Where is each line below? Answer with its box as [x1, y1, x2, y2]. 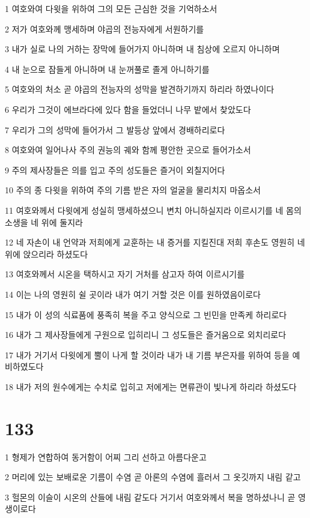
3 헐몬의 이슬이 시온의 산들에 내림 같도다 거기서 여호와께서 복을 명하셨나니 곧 [5, 490, 296, 503]
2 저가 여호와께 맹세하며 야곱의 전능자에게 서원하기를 [5, 22, 204, 35]
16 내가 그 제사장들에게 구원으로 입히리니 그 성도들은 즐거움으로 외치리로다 [5, 328, 287, 341]
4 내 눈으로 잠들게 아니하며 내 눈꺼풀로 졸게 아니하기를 [5, 62, 210, 75]
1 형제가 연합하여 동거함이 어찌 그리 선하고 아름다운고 [5, 450, 207, 463]
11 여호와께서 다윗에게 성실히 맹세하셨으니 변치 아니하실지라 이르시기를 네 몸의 [5, 203, 302, 216]
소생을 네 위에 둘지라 [5, 215, 83, 228]
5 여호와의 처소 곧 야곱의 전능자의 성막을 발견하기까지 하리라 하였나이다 [5, 83, 275, 95]
